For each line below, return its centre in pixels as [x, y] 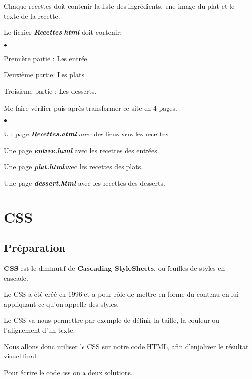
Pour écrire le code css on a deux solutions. [68, 372]
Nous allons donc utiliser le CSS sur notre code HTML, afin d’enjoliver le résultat [126, 346]
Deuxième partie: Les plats [44, 75]
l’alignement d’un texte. [40, 330]
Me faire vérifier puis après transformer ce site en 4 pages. [91, 107]
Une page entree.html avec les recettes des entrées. [82, 150]
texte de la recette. [32, 15]
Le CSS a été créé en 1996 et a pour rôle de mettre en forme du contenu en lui [121, 294]
